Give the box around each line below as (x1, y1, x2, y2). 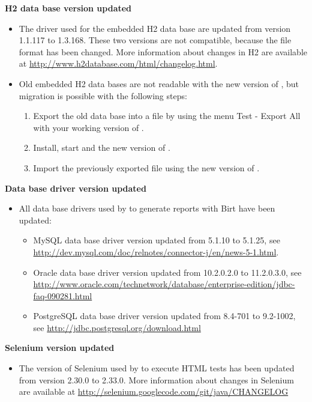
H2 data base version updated (5, 2, 132, 14)
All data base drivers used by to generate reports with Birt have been (19, 202, 275, 215)
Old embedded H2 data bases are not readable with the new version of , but (19, 77, 299, 90)
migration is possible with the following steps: (19, 89, 187, 102)
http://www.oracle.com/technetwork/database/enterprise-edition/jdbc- (33, 278, 295, 290)
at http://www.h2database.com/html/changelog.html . (19, 57, 218, 70)
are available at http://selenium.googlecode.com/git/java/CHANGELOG (19, 385, 289, 398)
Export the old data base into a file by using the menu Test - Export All (33, 109, 301, 122)
